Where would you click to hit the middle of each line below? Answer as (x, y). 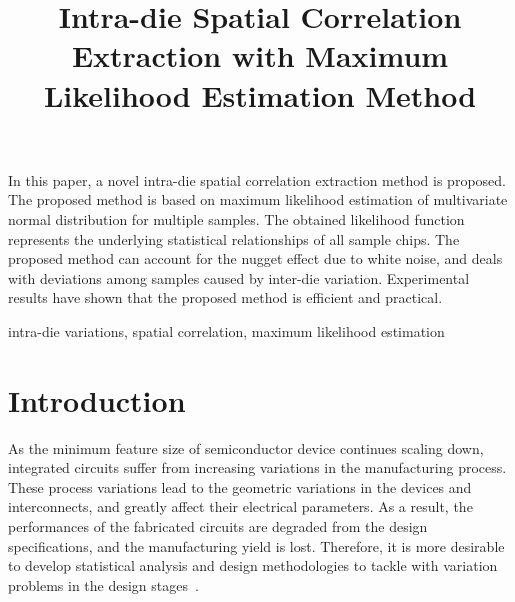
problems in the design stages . (103, 584)
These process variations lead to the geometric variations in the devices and (240, 486)
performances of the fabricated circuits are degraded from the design (218, 526)
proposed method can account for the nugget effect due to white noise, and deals (255, 258)
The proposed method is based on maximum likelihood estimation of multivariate (258, 199)
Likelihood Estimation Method (260, 94)
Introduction (97, 399)
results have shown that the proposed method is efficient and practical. (225, 297)
